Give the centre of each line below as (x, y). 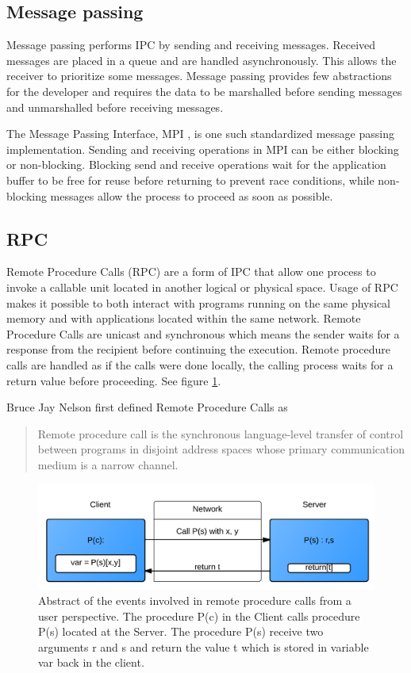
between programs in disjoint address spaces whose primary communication (221, 449)
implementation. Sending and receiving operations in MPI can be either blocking (203, 149)
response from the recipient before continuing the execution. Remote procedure (198, 349)
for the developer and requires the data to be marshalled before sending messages (204, 91)
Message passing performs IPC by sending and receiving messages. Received (191, 45)
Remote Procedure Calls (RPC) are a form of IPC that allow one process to (191, 271)
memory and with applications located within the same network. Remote (184, 318)
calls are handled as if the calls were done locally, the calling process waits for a (200, 364)
